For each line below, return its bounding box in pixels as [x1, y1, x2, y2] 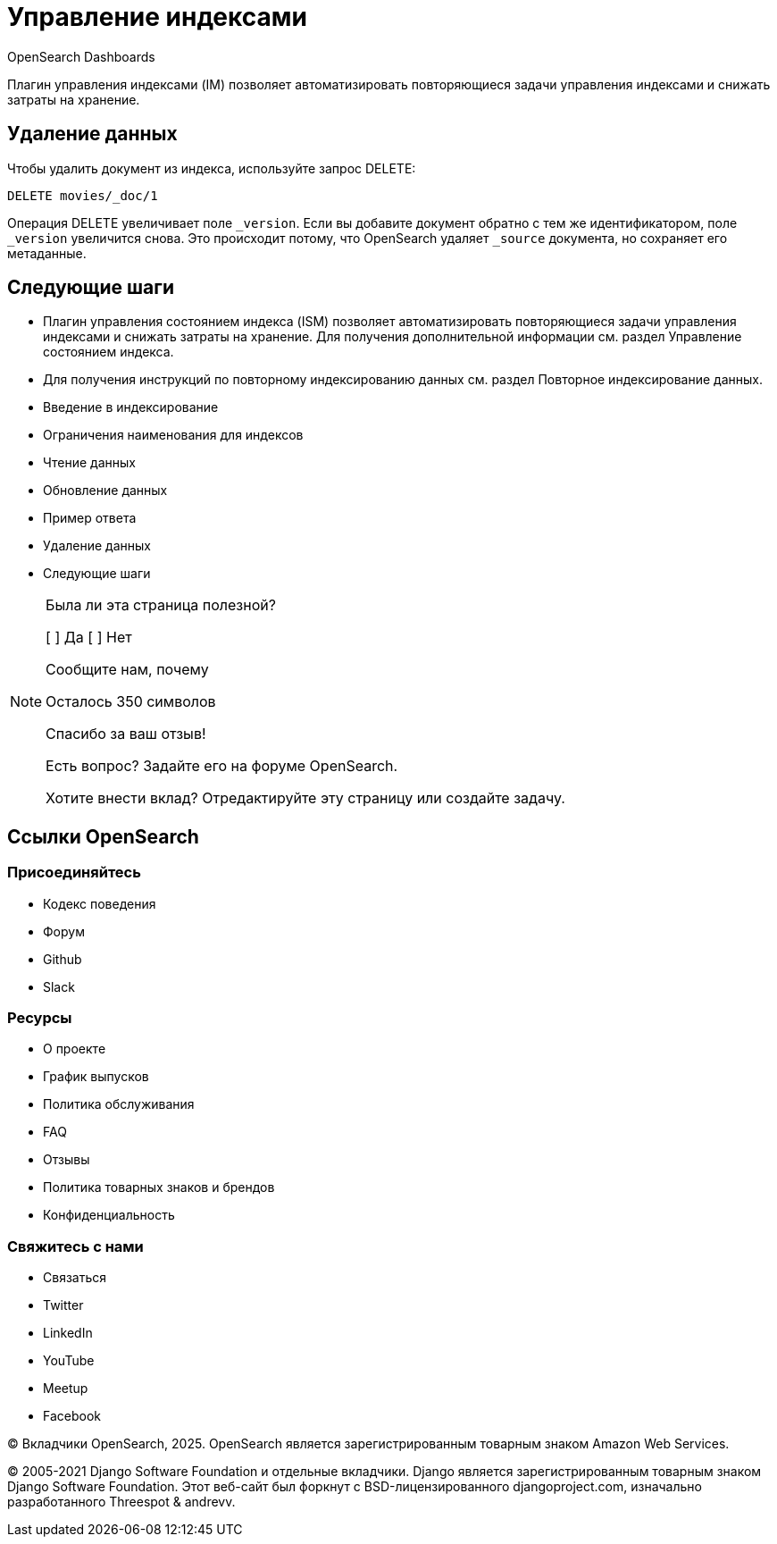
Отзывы [43, 1152, 90, 1168]
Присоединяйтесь [7, 863, 141, 882]
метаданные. [7, 245, 87, 261]
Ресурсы [7, 1009, 72, 1028]
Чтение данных [43, 455, 136, 471]
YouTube [43, 1353, 95, 1369]
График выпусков [43, 1069, 149, 1085]
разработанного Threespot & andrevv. [7, 1494, 236, 1510]
